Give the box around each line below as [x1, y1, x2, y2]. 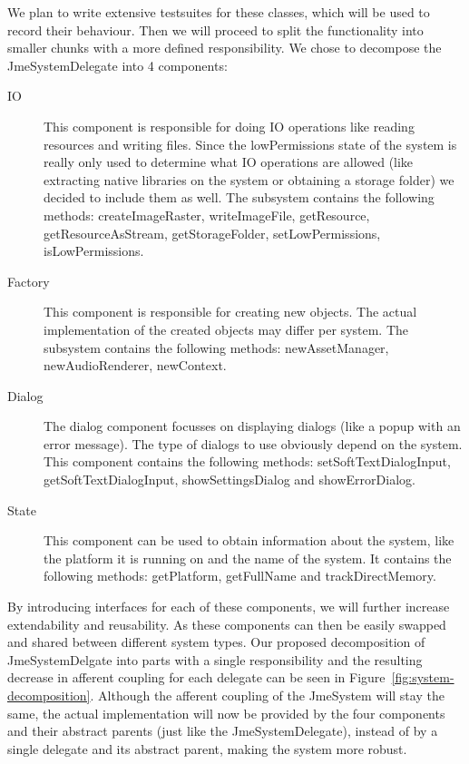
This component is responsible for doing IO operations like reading [44, 116, 415, 135]
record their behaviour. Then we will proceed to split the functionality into [7, 20, 424, 39]
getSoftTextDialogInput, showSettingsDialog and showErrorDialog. [44, 470, 415, 489]
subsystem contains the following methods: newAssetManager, [44, 338, 389, 357]
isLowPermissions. [44, 241, 144, 260]
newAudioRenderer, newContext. [44, 356, 227, 375]
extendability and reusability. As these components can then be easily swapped [7, 614, 446, 633]
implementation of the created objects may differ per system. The [44, 319, 409, 338]
